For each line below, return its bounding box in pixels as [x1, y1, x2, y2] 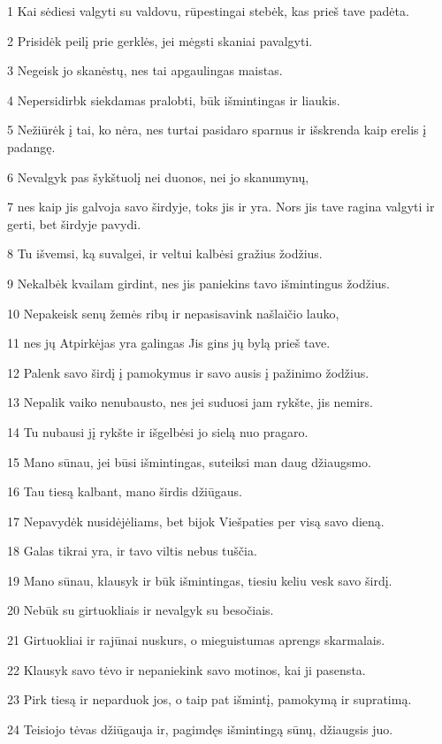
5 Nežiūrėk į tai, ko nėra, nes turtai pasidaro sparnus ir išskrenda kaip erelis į [7, 120, 427, 139]
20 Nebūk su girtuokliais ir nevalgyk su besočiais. [7, 601, 274, 619]
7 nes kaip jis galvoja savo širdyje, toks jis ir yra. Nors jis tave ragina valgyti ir [7, 197, 435, 216]
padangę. [7, 137, 56, 156]
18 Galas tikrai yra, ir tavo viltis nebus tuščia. [7, 541, 257, 560]
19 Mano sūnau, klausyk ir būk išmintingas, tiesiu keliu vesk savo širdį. [7, 571, 392, 589]
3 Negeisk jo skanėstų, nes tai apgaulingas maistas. [7, 61, 283, 80]
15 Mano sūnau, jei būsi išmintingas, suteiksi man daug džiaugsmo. [7, 452, 372, 471]
